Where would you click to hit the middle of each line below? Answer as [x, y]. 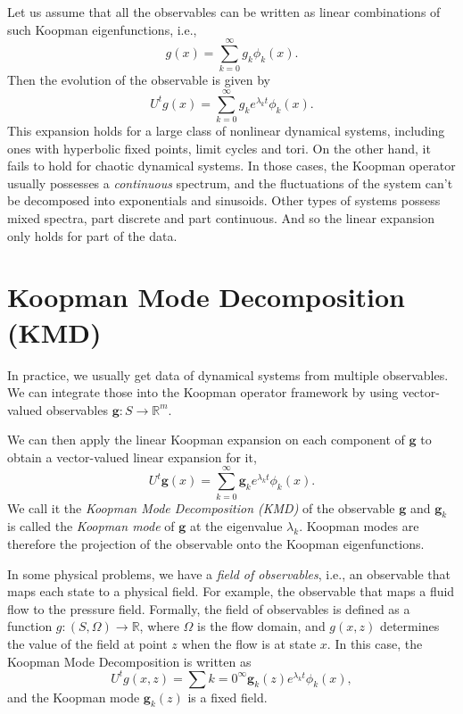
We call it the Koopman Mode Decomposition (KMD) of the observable [201, 507]
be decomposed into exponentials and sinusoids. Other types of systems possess [224, 200]
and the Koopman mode [74, 697]
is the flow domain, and [261, 626]
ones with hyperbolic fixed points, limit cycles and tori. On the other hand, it [219, 148]
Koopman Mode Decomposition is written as [129, 661]
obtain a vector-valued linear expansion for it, [132, 457]
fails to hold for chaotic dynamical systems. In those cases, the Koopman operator [231, 166]
